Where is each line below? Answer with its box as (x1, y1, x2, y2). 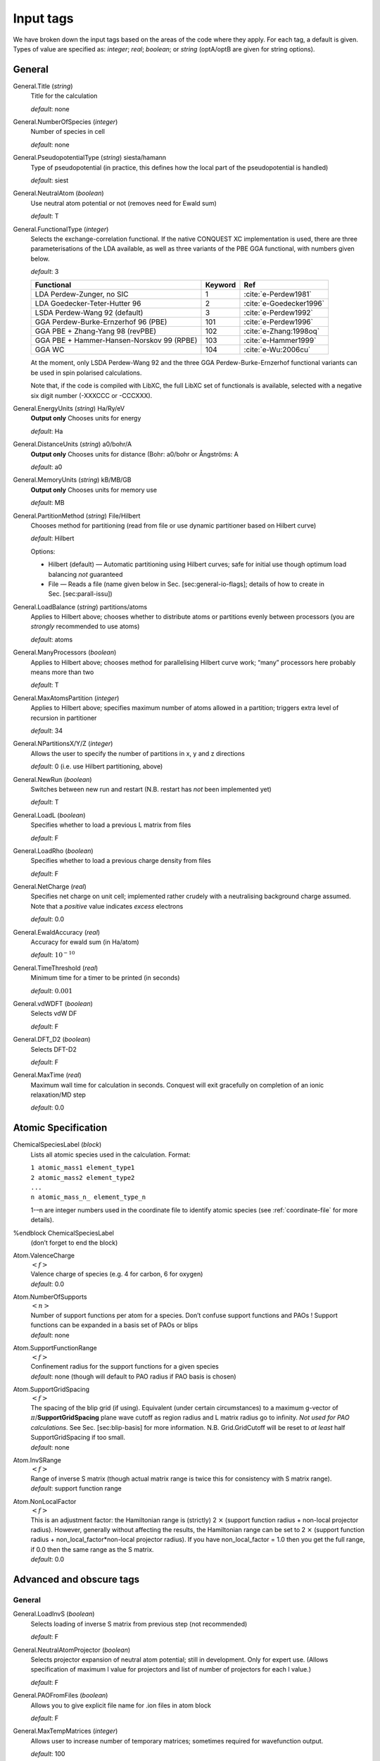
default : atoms (30, 635, 73, 644)
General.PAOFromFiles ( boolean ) (13, 1691, 108, 1700)
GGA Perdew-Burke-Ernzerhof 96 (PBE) (34, 317, 167, 327)
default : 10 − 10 (30, 950, 75, 959)
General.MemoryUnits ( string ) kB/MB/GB (13, 475, 132, 484)
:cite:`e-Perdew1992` (243, 308, 313, 318)
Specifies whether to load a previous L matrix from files (30, 821, 191, 829)
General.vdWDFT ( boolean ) (13, 999, 93, 1007)
